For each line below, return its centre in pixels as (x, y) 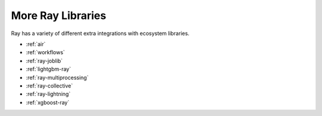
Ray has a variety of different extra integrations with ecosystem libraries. (100, 33)
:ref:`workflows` (45, 52)
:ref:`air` (36, 44)
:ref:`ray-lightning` (48, 94)
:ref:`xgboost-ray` (48, 102)
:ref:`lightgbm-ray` (49, 69)
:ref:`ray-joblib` (44, 61)
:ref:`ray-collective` (49, 86)
